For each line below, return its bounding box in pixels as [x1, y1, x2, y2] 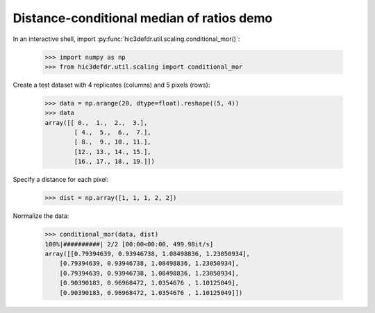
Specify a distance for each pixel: [12, 176, 109, 184]
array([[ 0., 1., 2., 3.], [44, 119, 148, 126]
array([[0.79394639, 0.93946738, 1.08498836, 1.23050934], [44, 250, 250, 257]
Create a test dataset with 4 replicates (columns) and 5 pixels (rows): [12, 81, 210, 89]
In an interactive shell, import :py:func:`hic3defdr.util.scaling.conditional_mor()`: [12, 35, 240, 43]
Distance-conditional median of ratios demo [12, 10, 273, 26]
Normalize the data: [12, 212, 69, 220]
